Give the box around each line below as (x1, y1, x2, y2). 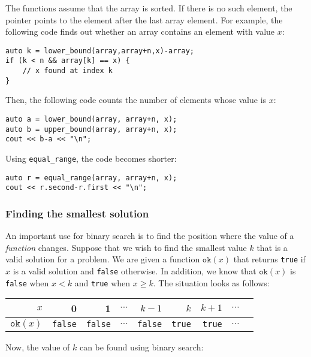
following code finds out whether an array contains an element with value (5, 25, 275, 38)
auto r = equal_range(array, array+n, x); (5, 173, 177, 182)
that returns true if (233, 253, 306, 265)
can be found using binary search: (79, 341, 204, 353)
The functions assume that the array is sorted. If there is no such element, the (5, 2, 292, 14)
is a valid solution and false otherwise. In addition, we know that (13, 265, 256, 277)
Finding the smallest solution (5, 205, 149, 220)
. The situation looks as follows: (153, 276, 270, 289)
